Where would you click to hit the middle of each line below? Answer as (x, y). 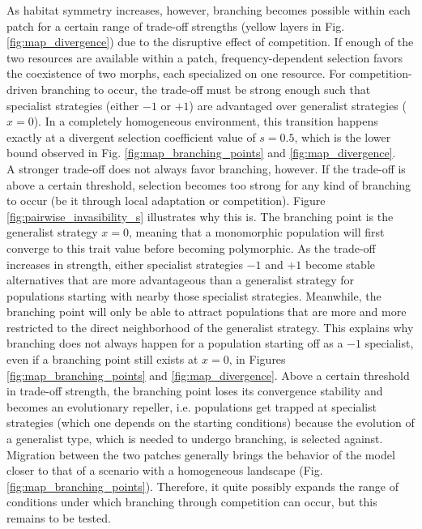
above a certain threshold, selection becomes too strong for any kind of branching (209, 184)
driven (22, 89)
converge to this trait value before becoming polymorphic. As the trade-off (191, 247)
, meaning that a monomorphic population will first (256, 232)
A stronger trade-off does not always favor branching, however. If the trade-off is (206, 168)
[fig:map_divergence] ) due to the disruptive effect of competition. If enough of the (210, 42)
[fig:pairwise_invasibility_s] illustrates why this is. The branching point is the (200, 216)
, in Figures (257, 359)
